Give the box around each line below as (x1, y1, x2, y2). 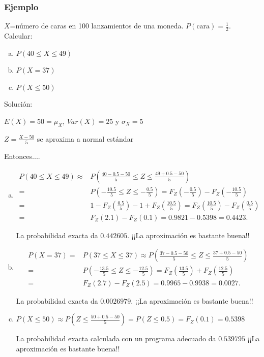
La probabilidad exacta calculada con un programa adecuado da (16, 333, 216, 344)
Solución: (4, 99, 33, 109)
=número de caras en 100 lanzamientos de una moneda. (10, 20, 184, 31)
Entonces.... (4, 151, 40, 161)
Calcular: (4, 30, 33, 41)
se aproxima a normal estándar (37, 133, 134, 144)
